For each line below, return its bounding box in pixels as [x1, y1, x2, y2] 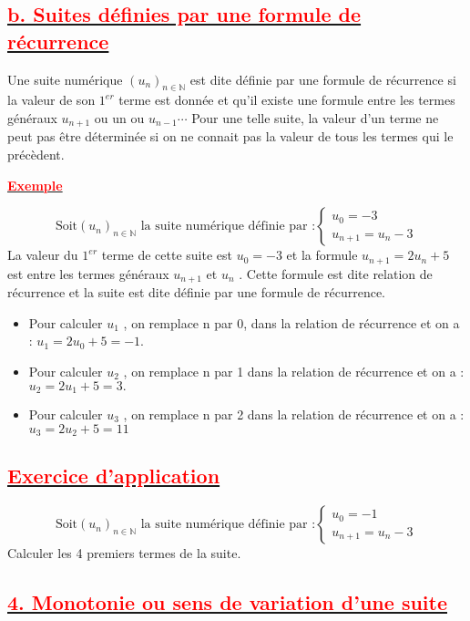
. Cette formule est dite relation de [239, 264, 433, 283]
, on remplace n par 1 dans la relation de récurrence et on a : [123, 361, 465, 380]
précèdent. [7, 145, 65, 164]
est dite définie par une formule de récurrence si [189, 69, 456, 88]
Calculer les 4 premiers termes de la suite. [7, 543, 241, 563]
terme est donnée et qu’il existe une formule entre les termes [118, 90, 455, 109]
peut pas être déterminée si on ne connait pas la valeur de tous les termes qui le [7, 127, 454, 146]
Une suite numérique [7, 69, 123, 88]
